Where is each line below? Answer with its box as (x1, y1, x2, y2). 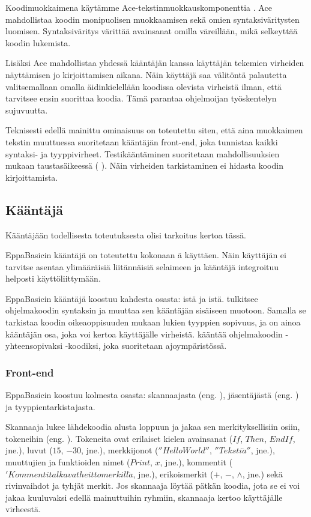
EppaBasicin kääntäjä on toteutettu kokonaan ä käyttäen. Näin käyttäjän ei (5, 249, 286, 261)
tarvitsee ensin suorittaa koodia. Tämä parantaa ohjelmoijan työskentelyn (5, 92, 277, 104)
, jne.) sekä (242, 467, 283, 480)
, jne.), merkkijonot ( (81, 444, 159, 456)
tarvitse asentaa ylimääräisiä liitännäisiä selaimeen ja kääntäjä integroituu (5, 260, 279, 273)
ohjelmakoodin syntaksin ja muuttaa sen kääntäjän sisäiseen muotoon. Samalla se (5, 304, 306, 316)
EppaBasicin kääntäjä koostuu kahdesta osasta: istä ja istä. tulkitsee (5, 292, 258, 304)
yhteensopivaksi (5, 339, 63, 352)
